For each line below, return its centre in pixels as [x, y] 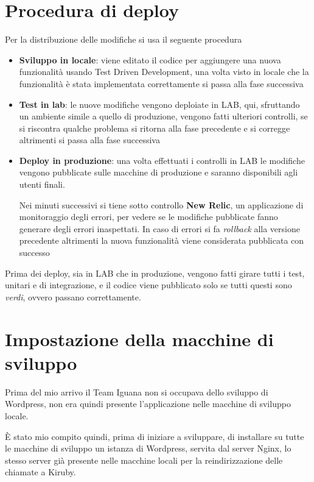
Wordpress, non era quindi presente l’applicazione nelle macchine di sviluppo [148, 404]
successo [34, 253]
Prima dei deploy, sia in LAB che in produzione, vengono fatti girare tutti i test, [155, 273]
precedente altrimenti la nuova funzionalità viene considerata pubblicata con [162, 240]
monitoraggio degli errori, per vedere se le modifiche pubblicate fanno [148, 217]
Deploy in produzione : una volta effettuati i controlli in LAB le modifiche [162, 160]
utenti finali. [42, 184]
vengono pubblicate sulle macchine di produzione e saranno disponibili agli [159, 172]
